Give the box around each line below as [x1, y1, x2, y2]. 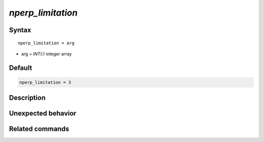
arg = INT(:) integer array [21, 51, 72, 57]
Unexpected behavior [9, 109, 77, 118]
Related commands [9, 125, 69, 133]
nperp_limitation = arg [18, 40, 75, 46]
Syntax [9, 26, 31, 34]
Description [9, 94, 46, 102]
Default [9, 63, 32, 72]
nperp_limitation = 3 [19, 80, 71, 85]
